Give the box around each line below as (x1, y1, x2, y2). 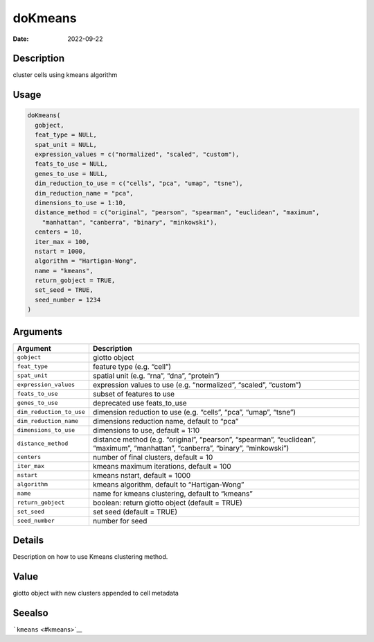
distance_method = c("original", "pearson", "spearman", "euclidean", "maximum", (35, 209, 320, 216)
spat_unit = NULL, (35, 141, 97, 148)
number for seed (92, 516, 148, 526)
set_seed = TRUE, (35, 286, 93, 294)
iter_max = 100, (35, 238, 90, 245)
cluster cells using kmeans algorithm (12, 71, 118, 79)
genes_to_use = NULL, (35, 170, 109, 177)
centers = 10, (35, 228, 83, 236)
